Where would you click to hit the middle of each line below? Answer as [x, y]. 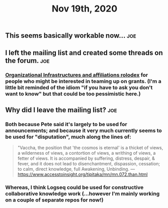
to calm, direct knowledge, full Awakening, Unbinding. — [76, 169]
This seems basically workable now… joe [71, 36]
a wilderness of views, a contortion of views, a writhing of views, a [87, 153]
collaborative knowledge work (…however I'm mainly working [82, 194]
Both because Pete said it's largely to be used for [66, 124]
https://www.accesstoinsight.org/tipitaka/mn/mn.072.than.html [82, 174]
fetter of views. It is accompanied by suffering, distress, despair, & [86, 158]
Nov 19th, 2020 [85, 9]
